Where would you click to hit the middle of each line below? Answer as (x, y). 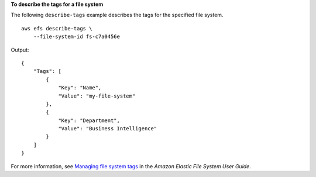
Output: (20, 50)
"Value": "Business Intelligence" (108, 129)
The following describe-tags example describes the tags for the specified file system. (117, 15)
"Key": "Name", (80, 88)
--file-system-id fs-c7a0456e (76, 37)
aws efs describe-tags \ (57, 28)
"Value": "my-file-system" (97, 96)
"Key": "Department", (89, 120)
